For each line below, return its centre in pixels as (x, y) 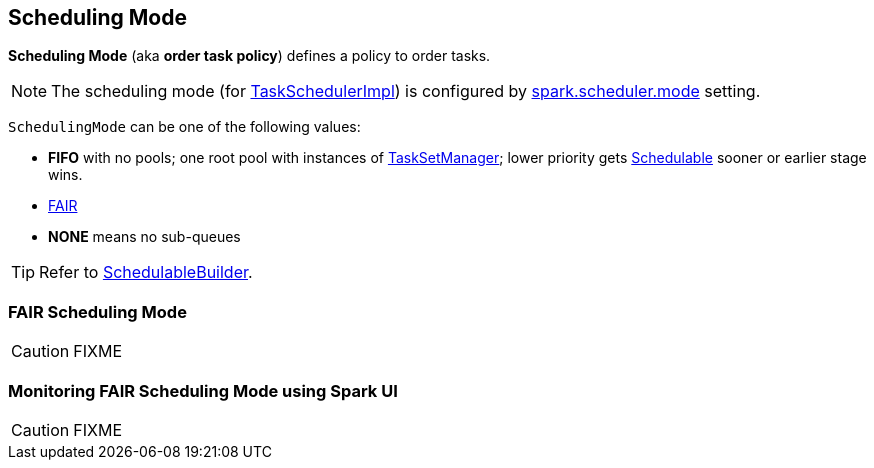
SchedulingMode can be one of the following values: (184, 127)
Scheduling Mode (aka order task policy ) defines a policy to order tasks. (249, 56)
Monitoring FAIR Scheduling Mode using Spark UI (203, 390)
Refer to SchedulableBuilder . (146, 272)
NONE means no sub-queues (144, 237)
